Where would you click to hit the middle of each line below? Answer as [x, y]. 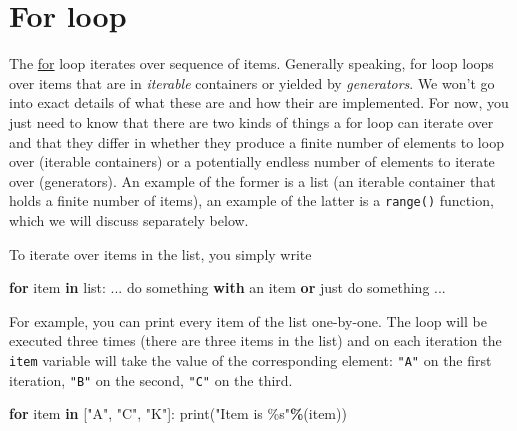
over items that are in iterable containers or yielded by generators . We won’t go [252, 82]
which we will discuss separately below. [129, 219]
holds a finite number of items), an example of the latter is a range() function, [251, 200]
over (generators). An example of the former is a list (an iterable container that [252, 180]
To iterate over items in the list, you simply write [160, 253]
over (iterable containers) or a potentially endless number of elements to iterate [252, 161]
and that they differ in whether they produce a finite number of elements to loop [256, 141]
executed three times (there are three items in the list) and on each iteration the [255, 340]
